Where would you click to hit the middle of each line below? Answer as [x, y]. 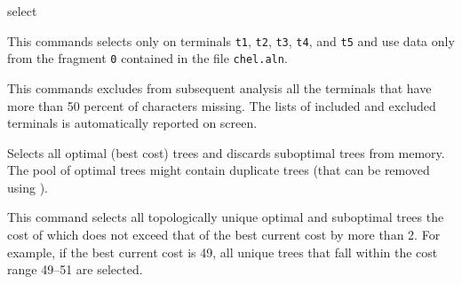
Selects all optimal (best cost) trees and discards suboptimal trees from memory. [226, 152]
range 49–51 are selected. [75, 269]
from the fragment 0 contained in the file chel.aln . [147, 58]
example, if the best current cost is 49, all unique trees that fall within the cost [223, 252]
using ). [28, 187]
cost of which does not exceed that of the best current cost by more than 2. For [224, 235]
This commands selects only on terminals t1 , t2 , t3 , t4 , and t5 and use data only [231, 40]
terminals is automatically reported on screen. [132, 123]
